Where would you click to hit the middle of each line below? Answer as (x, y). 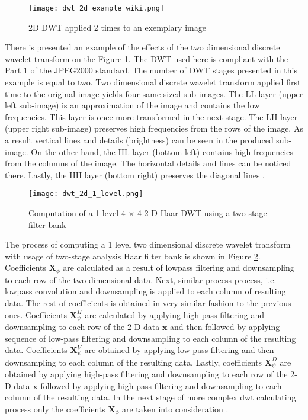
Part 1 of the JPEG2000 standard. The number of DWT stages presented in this (151, 70)
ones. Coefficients (36, 314)
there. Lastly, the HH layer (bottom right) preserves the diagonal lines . (135, 174)
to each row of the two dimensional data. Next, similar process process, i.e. (141, 279)
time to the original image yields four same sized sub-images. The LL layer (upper (154, 93)
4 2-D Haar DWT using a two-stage (202, 213)
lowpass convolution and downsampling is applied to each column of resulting (145, 291)
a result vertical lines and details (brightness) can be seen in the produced (139, 140)
